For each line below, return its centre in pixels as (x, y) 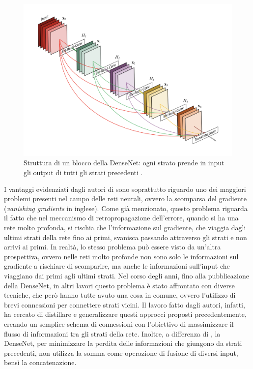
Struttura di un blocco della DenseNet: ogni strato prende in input (124, 163)
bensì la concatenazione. (40, 362)
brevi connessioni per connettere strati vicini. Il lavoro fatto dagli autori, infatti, (125, 304)
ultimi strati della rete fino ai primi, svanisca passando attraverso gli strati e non (126, 237)
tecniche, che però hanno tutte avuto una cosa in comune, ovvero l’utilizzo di (120, 295)
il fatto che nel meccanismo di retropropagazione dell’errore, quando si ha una (121, 218)
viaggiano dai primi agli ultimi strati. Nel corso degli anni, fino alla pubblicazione (126, 276)
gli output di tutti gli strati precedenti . (83, 172)
